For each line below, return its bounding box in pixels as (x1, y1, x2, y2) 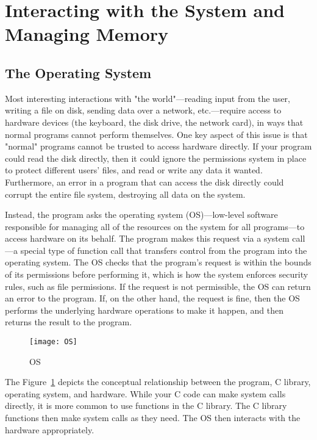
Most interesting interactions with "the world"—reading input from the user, (5, 92, 290, 104)
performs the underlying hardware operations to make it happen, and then (5, 303, 284, 316)
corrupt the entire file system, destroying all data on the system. (5, 187, 246, 200)
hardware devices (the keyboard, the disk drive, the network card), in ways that (5, 115, 304, 128)
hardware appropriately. (5, 423, 94, 436)
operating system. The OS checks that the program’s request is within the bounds (5, 256, 312, 269)
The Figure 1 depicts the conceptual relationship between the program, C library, (5, 375, 311, 388)
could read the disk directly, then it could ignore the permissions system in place (5, 151, 307, 164)
